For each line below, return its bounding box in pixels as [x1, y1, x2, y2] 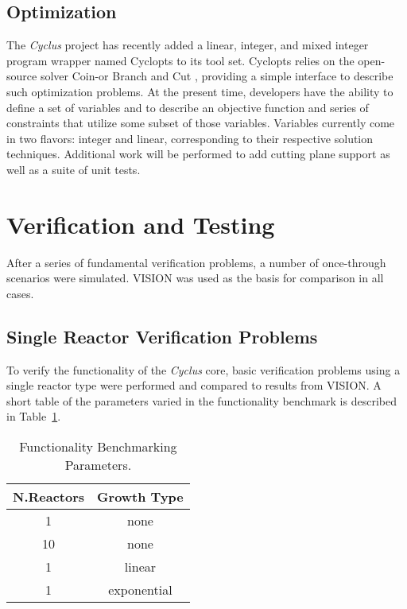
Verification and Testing [6, 208, 275, 240]
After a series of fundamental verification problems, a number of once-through [6, 254, 386, 270]
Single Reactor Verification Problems [6, 324, 318, 348]
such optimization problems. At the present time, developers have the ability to [6, 83, 393, 99]
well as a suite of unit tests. [6, 161, 141, 177]
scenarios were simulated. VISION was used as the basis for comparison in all [6, 270, 384, 286]
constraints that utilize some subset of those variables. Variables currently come [6, 114, 395, 131]
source [6, 68, 37, 84]
